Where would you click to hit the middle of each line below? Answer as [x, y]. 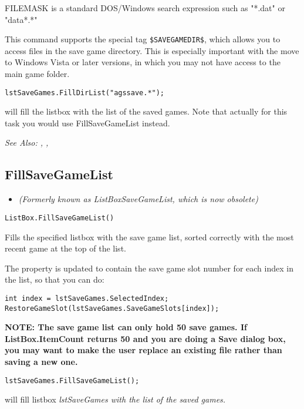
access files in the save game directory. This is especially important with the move [152, 50]
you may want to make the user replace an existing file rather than [143, 350]
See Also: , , [27, 143]
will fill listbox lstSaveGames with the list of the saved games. [115, 399]
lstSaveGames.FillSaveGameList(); [72, 380]
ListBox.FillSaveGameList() [60, 218]
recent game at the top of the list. [65, 248]
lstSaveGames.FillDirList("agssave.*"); [85, 93]
